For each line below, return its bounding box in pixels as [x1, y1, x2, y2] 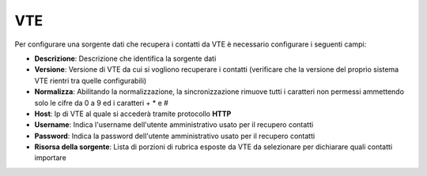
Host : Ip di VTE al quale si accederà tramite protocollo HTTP [34, 109, 232, 118]
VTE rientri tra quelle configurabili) [34, 76, 147, 85]
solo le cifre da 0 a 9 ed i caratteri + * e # [34, 98, 169, 107]
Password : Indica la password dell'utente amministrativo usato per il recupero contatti [34, 131, 316, 140]
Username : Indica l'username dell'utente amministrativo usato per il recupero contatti [34, 120, 314, 129]
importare [34, 153, 66, 163]
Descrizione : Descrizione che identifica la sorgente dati [34, 54, 217, 63]
